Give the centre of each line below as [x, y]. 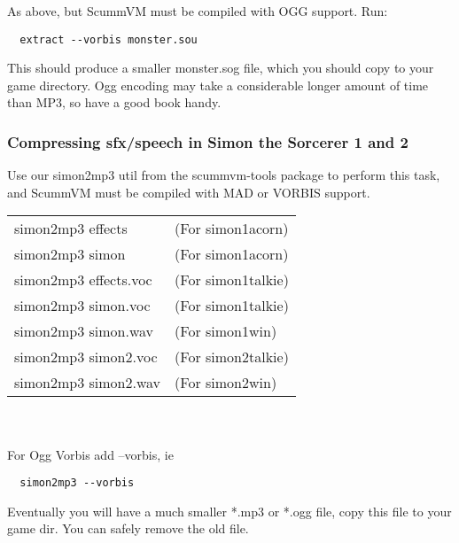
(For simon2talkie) [232, 357]
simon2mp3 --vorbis [77, 483]
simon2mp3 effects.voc [83, 280]
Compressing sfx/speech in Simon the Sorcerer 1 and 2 [208, 141]
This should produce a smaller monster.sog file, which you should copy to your [221, 68]
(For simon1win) [226, 331]
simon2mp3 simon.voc [82, 306]
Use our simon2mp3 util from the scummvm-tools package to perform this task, [224, 175]
